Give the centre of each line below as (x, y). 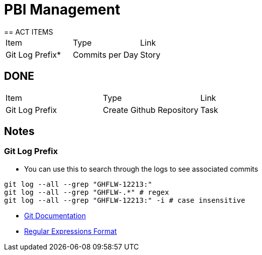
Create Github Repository (151, 110)
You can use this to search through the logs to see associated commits (141, 169)
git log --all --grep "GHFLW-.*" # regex (87, 192)
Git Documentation (55, 215)
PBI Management (62, 10)
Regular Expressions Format (71, 231)
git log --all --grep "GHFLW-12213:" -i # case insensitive (125, 200)
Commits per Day (106, 54)
